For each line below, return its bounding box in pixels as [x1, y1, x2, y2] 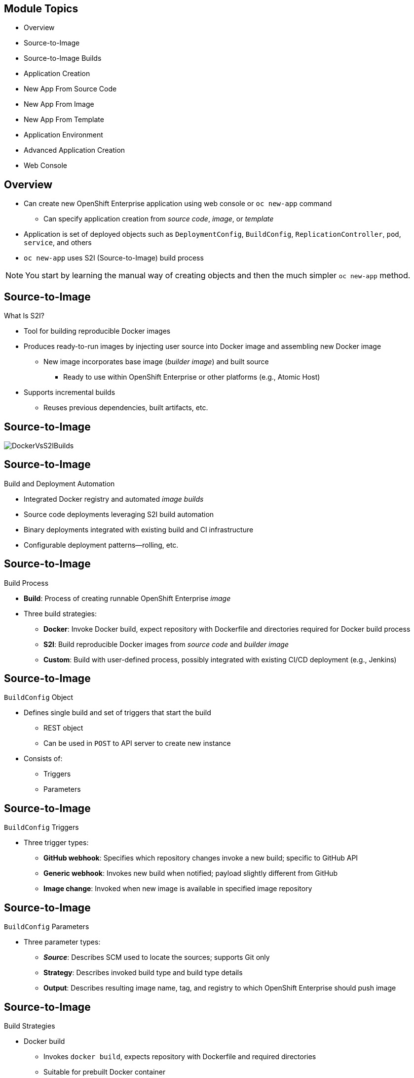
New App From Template [24, 115, 104, 124]
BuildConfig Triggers [4, 823, 79, 832]
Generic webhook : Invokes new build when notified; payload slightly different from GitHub [43, 869, 338, 878]
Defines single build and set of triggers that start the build [24, 708, 211, 717]
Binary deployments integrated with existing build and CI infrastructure [24, 525, 254, 534]
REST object [43, 724, 83, 733]
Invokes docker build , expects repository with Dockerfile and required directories [43, 1052, 316, 1061]
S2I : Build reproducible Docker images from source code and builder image [43, 640, 289, 648]
